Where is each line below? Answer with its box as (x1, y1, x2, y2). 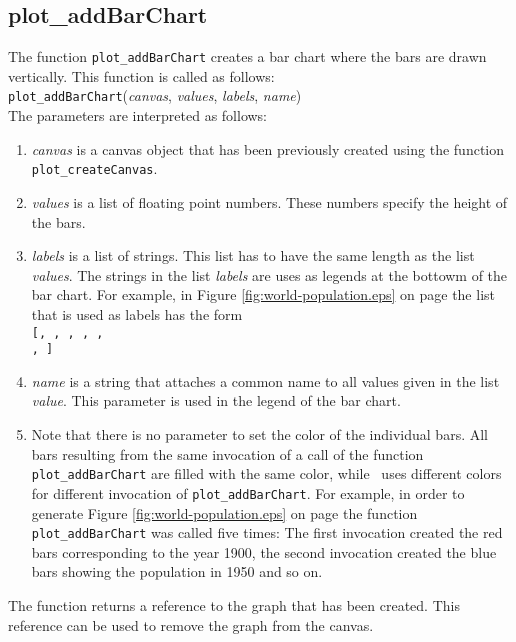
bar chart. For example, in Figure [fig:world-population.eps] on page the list (31, 284, 495, 305)
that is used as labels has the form (31, 303, 243, 324)
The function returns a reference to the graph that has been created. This (8, 594, 460, 615)
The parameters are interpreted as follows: (8, 105, 268, 126)
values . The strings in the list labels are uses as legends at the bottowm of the (31, 264, 508, 285)
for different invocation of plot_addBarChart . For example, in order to (31, 482, 465, 503)
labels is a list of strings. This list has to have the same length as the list (31, 245, 475, 266)
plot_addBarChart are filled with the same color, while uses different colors (31, 463, 502, 484)
